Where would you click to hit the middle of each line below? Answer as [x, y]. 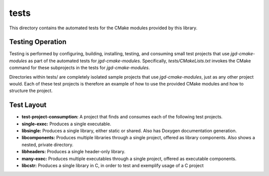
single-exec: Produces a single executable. [67, 124]
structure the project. [31, 91]
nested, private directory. [48, 145]
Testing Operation [38, 42]
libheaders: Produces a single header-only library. [73, 152]
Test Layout [28, 105]
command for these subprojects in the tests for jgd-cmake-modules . [79, 68]
